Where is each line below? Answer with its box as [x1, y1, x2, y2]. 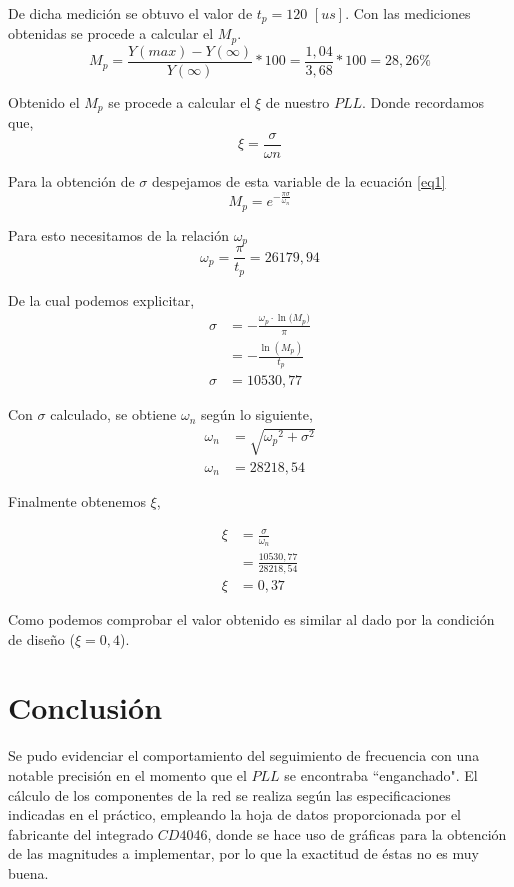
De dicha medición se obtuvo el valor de [8, 3, 253, 23]
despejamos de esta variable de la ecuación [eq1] [151, 171, 446, 192]
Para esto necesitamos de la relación [8, 224, 229, 245]
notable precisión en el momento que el [8, 764, 247, 785]
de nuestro [265, 91, 330, 112]
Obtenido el [8, 91, 80, 112]
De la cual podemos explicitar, [8, 289, 195, 310]
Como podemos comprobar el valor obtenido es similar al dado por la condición [8, 609, 495, 630]
